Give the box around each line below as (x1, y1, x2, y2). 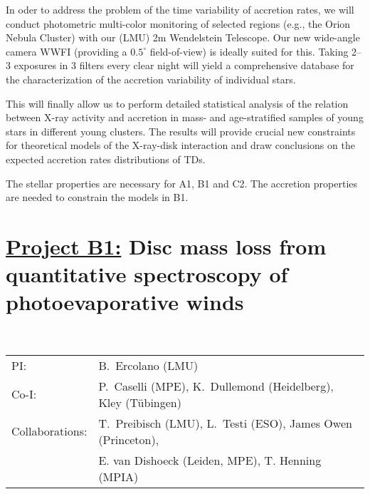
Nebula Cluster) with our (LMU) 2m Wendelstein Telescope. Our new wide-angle (6, 30, 360, 45)
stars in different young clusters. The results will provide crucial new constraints (6, 123, 356, 138)
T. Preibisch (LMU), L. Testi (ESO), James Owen (98, 414, 352, 431)
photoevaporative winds (6, 287, 244, 317)
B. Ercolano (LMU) (98, 356, 199, 374)
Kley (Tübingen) (98, 393, 181, 411)
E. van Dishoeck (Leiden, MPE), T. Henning (98, 451, 322, 468)
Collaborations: (11, 423, 88, 440)
